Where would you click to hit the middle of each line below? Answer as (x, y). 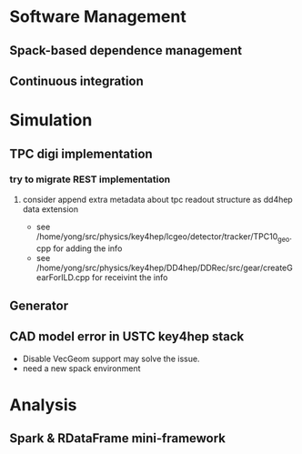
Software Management (98, 17)
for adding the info (88, 248)
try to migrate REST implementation (90, 179)
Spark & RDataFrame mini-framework (117, 439)
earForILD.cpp (63, 277)
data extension (50, 209)
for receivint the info (130, 277)
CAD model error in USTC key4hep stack (127, 337)
